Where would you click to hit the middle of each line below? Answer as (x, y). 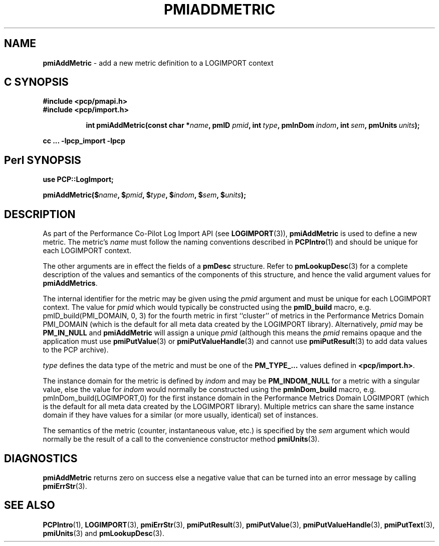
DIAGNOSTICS (41, 458)
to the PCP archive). (76, 350)
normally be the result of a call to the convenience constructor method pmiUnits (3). (181, 439)
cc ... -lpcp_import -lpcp (84, 141)
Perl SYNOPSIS (43, 160)
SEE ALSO (30, 505)
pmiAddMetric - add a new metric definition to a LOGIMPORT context (158, 63)
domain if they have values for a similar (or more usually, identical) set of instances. (180, 415)
